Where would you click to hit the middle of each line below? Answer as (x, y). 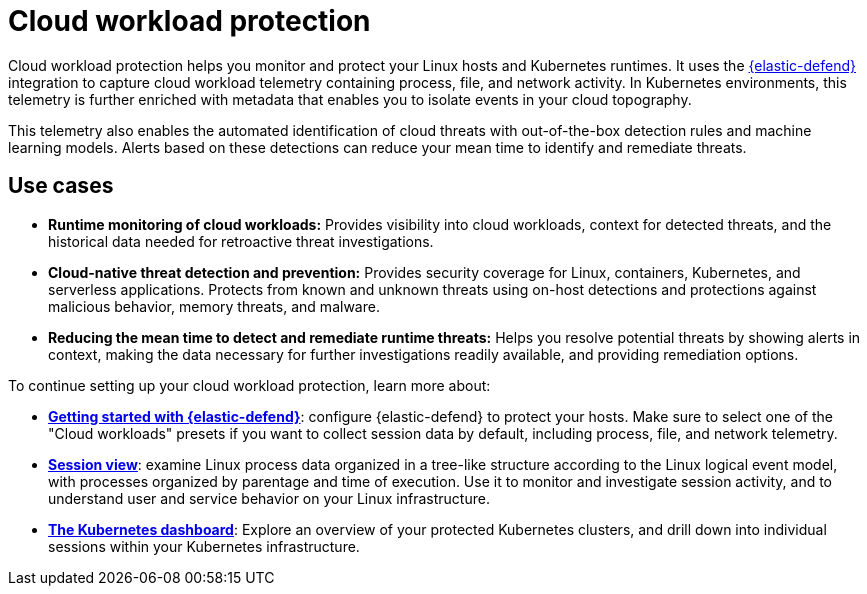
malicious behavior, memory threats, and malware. (214, 306)
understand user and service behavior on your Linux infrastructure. (269, 498)
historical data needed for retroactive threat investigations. (241, 241)
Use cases (61, 186)
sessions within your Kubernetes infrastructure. (204, 546)
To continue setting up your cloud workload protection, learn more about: (249, 385)
